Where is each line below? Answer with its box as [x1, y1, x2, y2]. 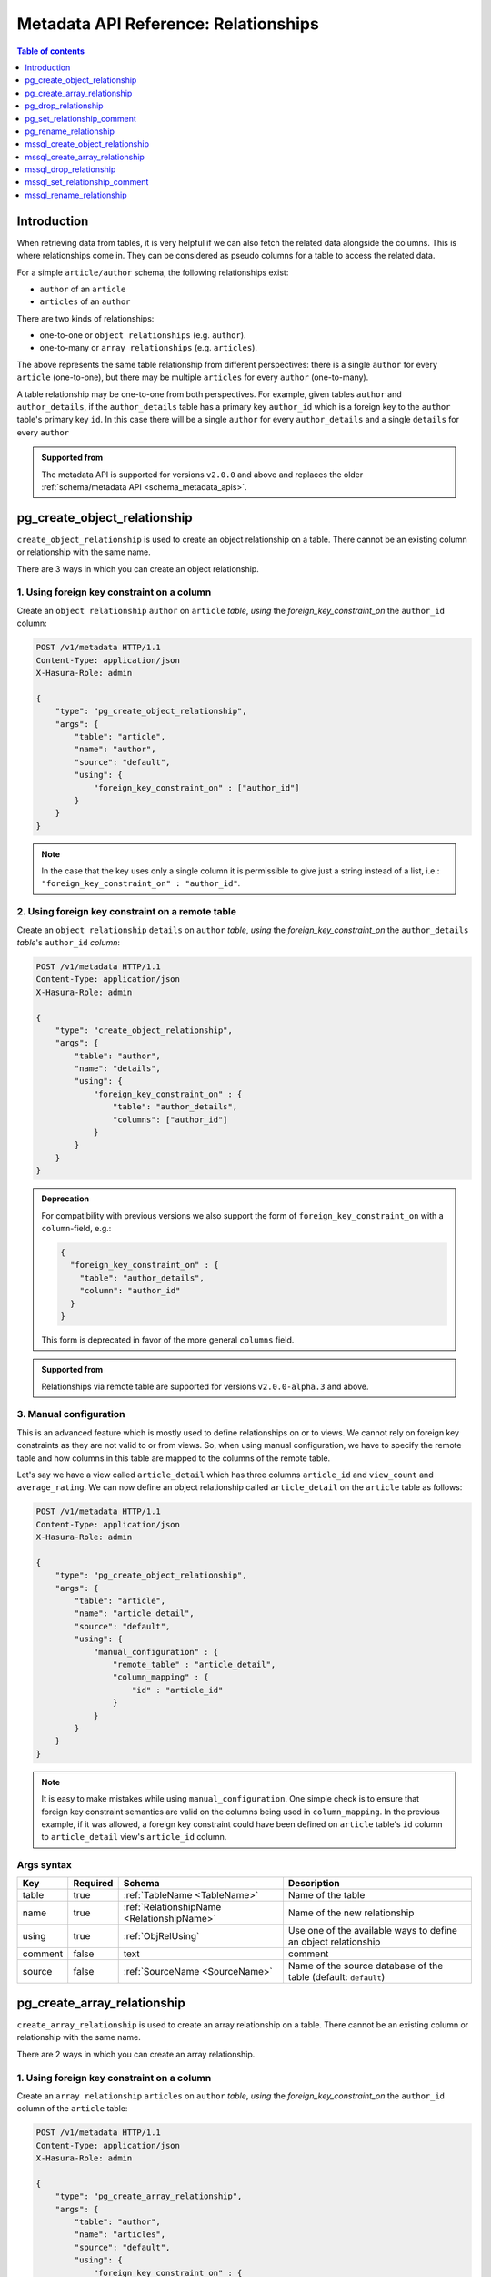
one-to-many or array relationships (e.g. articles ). [39, 342, 258, 353]
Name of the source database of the [287, 1959, 444, 1972]
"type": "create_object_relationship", [55, 1025, 234, 1036]
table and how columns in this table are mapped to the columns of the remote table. [16, 1453, 331, 1464]
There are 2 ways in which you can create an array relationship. [16, 2048, 256, 2059]
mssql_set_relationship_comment [25, 177, 149, 188]
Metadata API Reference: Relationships [16, 14, 320, 34]
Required [73, 1877, 114, 1890]
